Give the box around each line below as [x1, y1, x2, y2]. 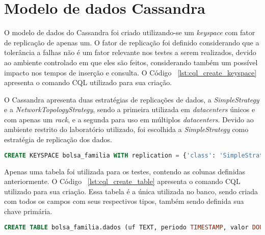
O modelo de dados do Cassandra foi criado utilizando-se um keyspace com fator [4, 27, 255, 38]
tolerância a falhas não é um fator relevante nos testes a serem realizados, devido [4, 47, 256, 58]
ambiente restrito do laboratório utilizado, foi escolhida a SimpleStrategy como [4, 124, 249, 135]
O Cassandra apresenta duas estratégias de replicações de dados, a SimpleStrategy [4, 94, 259, 105]
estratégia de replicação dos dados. [4, 134, 112, 145]
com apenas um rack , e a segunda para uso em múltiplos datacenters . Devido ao [4, 114, 254, 124]
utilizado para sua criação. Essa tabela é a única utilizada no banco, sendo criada [4, 186, 258, 196]
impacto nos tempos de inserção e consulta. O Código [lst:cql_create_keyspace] [4, 67, 257, 77]
